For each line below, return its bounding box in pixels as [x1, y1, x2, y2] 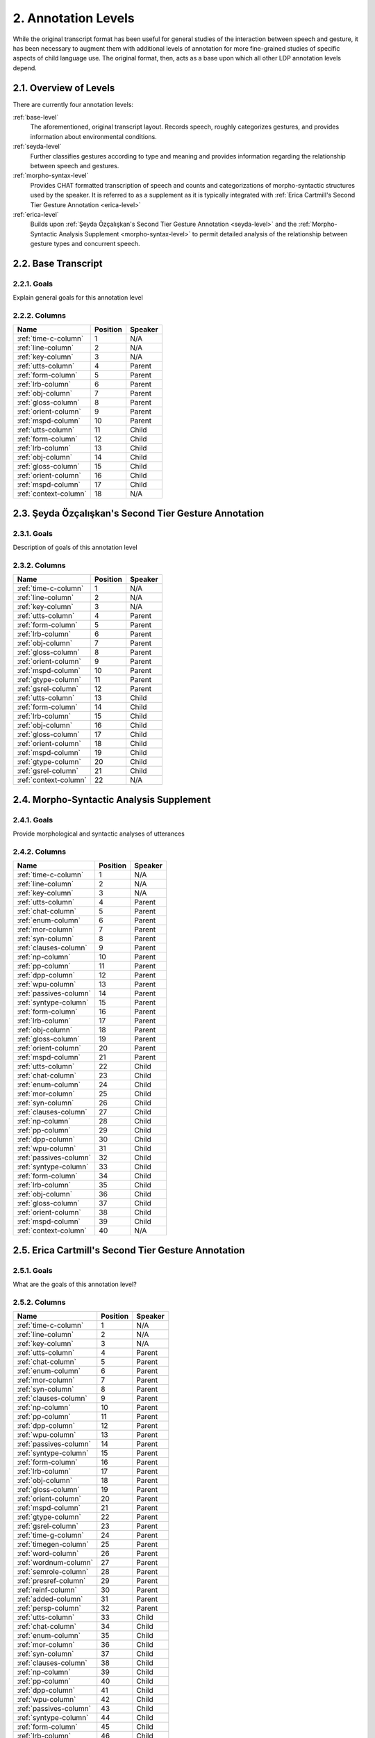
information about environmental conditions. [30, 132, 158, 140]
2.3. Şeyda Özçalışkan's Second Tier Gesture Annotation [12, 507, 265, 519]
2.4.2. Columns [12, 847, 66, 856]
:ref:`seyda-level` [12, 143, 62, 151]
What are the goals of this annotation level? [12, 1280, 137, 1288]
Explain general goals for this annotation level [12, 293, 144, 302]
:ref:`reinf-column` [17, 1585, 78, 1595]
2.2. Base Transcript [12, 257, 103, 269]
